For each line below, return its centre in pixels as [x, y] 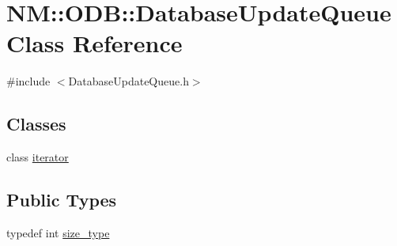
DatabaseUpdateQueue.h [129, 81]
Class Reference [95, 43]
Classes [36, 124]
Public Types [62, 200]
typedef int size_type [58, 232]
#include [28, 81]
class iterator [38, 157]
